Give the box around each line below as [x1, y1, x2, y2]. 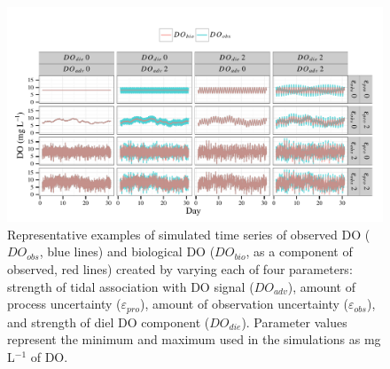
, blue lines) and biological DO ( [39, 242, 215, 261]
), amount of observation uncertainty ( [140, 294, 349, 313]
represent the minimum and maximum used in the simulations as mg [7, 330, 381, 349]
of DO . [30, 347, 68, 365]
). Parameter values [241, 312, 347, 331]
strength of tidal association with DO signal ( [7, 277, 254, 295]
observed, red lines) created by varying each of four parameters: [7, 260, 353, 278]
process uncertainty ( [7, 294, 121, 313]
